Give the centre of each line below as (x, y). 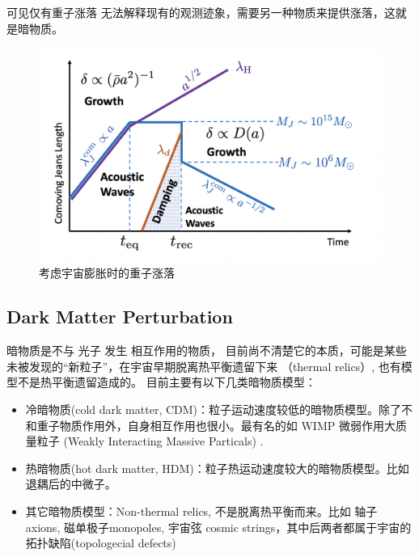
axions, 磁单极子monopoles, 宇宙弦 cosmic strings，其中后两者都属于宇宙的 (218, 527)
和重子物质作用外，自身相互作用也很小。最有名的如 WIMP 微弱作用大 (210, 425)
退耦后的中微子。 (71, 484)
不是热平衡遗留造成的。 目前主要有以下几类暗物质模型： (167, 382)
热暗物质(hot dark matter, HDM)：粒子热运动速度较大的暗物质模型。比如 (217, 468)
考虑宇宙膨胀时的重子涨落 (107, 273)
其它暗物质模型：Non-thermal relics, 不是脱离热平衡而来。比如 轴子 (201, 511)
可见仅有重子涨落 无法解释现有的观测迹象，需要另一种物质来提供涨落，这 (201, 12)
